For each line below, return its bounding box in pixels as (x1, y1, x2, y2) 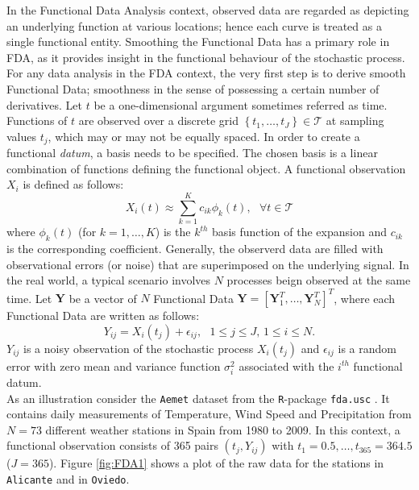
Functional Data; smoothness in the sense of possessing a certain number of (6, 80, 380, 97)
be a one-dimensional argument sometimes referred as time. (93, 96, 388, 113)
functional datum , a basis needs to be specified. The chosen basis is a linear (6, 144, 378, 161)
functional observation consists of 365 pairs (6, 437, 218, 454)
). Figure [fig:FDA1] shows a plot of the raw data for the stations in (48, 455, 384, 471)
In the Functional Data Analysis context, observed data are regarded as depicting (6, 2, 409, 18)
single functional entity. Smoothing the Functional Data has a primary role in (6, 33, 390, 50)
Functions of (6, 112, 68, 129)
